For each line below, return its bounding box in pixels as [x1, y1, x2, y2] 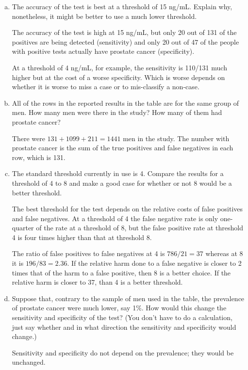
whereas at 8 [205, 248, 243, 258]
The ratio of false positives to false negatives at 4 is [12, 248, 165, 258]
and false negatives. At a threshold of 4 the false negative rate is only [12, 213, 218, 223]
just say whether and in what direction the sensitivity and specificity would [12, 322, 236, 332]
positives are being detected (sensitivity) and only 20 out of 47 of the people [12, 36, 239, 47]
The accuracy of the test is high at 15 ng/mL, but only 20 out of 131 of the [12, 27, 237, 37]
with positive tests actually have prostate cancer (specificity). [12, 46, 195, 56]
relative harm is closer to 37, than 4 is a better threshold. [12, 277, 183, 287]
